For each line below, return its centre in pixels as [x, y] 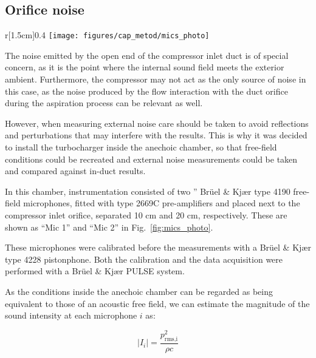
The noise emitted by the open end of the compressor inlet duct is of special [147, 55]
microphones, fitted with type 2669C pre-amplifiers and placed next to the [162, 203]
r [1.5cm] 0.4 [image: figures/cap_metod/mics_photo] [107, 35]
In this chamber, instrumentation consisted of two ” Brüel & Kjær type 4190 [148, 191]
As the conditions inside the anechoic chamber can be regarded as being [139, 291]
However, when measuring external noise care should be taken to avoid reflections [157, 123]
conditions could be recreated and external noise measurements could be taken [151, 159]
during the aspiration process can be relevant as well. [104, 103]
